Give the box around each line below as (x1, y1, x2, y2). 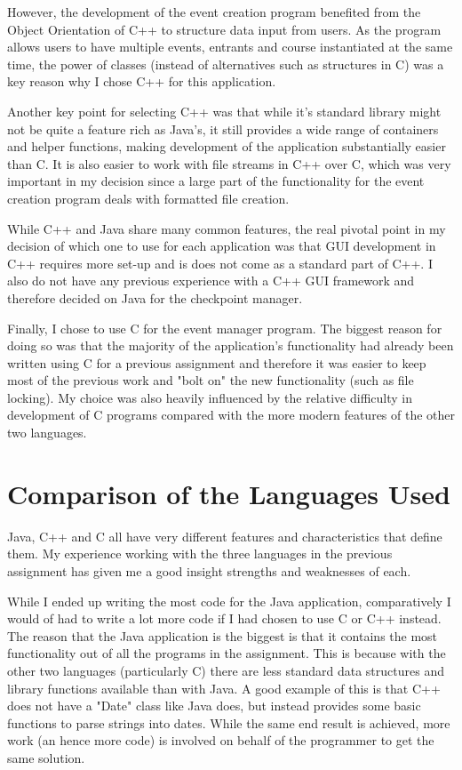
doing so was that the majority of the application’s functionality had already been (7, 336, 454, 355)
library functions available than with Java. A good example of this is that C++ (7, 678, 441, 697)
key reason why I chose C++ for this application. (7, 72, 276, 91)
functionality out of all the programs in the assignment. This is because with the (7, 644, 446, 662)
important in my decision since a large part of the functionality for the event (7, 172, 425, 190)
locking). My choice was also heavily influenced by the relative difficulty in (7, 388, 412, 406)
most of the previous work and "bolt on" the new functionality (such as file (7, 371, 414, 389)
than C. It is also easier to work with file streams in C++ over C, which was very (7, 154, 451, 172)
